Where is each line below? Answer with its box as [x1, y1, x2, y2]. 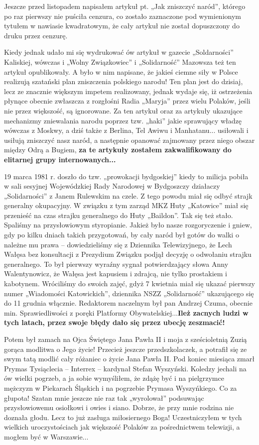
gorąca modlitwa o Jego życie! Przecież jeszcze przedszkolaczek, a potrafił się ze [4, 343, 247, 354]
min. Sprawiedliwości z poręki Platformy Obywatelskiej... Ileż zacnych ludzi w [4, 307, 249, 318]
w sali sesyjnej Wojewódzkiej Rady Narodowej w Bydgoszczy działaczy [4, 181, 220, 191]
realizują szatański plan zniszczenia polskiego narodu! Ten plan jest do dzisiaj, [4, 76, 243, 87]
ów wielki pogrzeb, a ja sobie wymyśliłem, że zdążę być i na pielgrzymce [4, 373, 224, 383]
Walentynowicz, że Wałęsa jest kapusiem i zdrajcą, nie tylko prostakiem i [4, 268, 227, 279]
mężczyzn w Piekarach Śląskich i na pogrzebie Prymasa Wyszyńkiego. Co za [4, 382, 237, 393]
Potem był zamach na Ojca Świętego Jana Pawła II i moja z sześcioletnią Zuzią [4, 334, 247, 344]
